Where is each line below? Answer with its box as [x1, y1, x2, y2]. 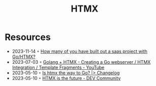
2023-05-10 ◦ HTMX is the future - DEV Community [12, 75, 121, 81]
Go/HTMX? [12, 54, 36, 60]
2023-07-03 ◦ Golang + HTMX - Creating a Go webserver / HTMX [12, 59, 151, 65]
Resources [5, 31, 51, 43]
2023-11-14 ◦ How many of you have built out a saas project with [12, 48, 147, 54]
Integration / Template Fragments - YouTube [12, 64, 105, 70]
